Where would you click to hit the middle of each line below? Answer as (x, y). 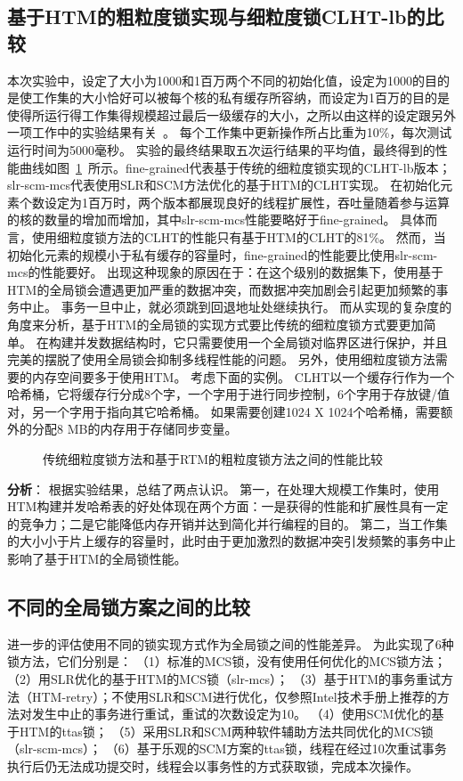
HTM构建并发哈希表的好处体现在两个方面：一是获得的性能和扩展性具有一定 (228, 506)
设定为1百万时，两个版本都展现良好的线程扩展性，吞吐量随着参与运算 (247, 202)
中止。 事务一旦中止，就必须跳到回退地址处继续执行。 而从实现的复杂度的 (236, 307)
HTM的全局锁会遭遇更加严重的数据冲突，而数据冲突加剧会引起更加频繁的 (222, 289)
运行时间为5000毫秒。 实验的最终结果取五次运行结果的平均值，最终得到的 (221, 149)
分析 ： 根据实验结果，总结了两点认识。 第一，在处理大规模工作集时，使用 (223, 488)
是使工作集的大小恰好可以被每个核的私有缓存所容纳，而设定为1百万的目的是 (228, 98)
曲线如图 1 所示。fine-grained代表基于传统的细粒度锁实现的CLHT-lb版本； (235, 167)
